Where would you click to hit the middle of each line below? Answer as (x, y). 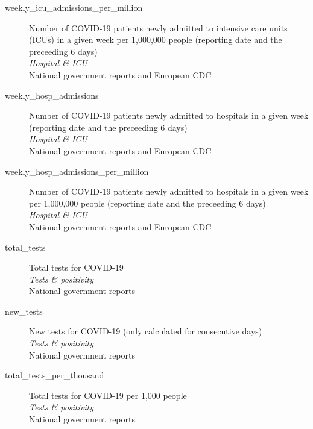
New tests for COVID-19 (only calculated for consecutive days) (146, 331)
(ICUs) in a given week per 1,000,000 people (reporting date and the (156, 39)
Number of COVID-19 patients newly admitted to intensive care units (158, 27)
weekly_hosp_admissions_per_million (77, 171)
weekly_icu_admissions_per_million (74, 7)
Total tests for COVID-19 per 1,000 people (108, 395)
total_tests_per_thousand (55, 375)
